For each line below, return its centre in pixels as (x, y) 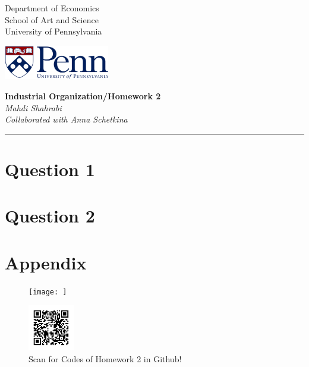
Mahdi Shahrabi (33, 107)
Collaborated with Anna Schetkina (66, 119)
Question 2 (50, 216)
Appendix (46, 262)
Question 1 (50, 169)
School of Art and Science (52, 19)
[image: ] (48, 292)
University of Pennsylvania (53, 31)
